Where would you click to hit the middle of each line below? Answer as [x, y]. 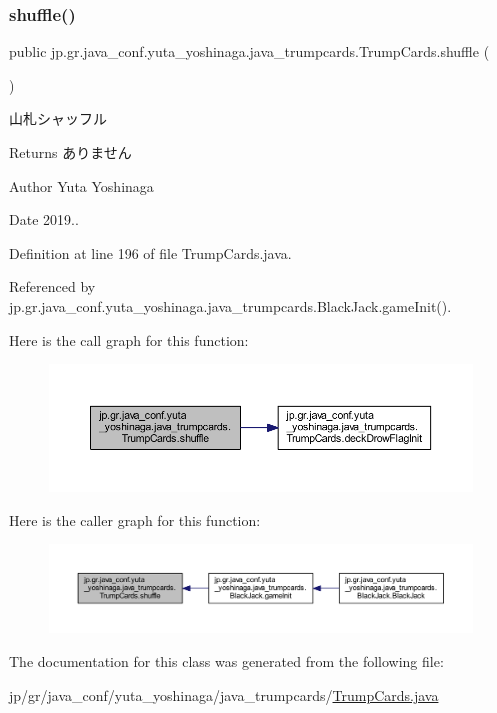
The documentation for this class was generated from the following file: [226, 661]
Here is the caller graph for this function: [135, 519]
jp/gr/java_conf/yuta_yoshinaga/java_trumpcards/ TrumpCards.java [224, 694]
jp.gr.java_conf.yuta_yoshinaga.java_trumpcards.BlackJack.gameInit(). [230, 305]
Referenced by [52, 286]
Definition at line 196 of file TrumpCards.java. [150, 252]
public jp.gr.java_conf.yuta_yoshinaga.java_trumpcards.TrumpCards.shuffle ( [249, 51]
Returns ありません [70, 152]
